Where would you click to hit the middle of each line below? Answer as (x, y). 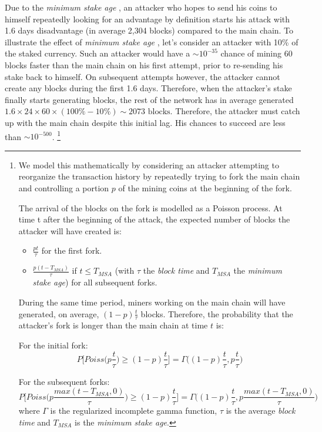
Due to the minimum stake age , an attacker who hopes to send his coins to (141, 7)
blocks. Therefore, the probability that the (217, 313)
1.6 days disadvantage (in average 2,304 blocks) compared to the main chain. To (149, 30)
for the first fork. (72, 250)
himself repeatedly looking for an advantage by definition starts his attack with (147, 19)
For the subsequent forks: (64, 381)
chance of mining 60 (256, 53)
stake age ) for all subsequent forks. (95, 282)
